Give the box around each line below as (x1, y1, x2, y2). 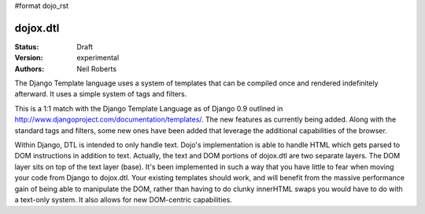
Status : (14, 42, 39, 51)
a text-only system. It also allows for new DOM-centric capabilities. (14, 194, 232, 204)
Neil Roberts (76, 63, 117, 74)
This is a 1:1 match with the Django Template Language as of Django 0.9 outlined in (14, 103, 283, 113)
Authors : (14, 63, 45, 74)
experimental (76, 53, 120, 63)
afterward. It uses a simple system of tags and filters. (14, 89, 187, 99)
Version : (14, 53, 43, 63)
